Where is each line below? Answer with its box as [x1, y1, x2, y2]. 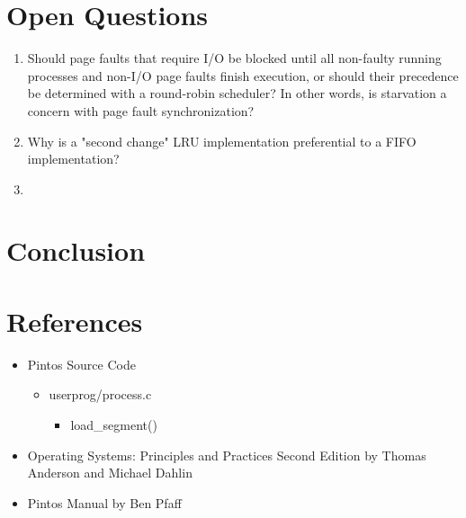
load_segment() [70, 415, 157, 433]
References [6, 302, 143, 339]
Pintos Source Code [27, 354, 136, 373]
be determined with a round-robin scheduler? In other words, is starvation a [27, 84, 447, 103]
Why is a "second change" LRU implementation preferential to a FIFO [27, 131, 417, 150]
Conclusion [6, 232, 146, 269]
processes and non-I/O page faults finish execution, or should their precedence [27, 66, 459, 85]
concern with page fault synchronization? [27, 101, 255, 120]
